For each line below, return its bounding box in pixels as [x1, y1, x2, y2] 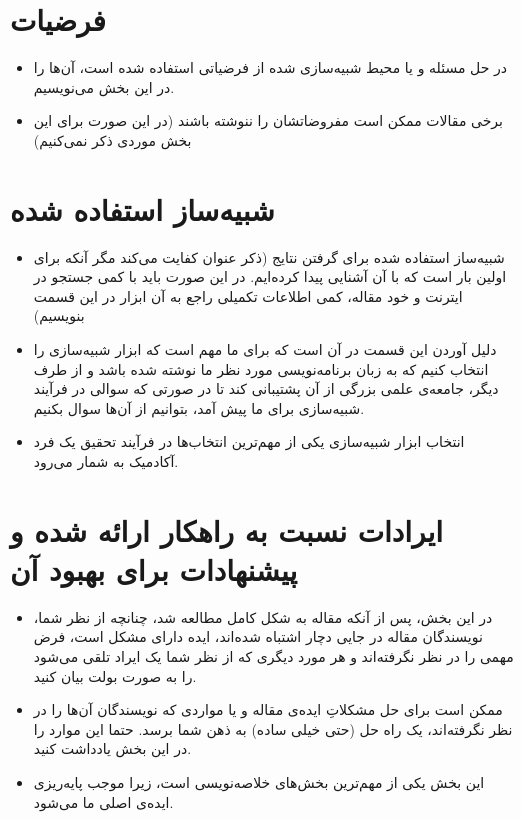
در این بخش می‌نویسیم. [33, 76, 175, 97]
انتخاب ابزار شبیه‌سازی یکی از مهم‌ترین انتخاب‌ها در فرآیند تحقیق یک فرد [33, 431, 465, 452]
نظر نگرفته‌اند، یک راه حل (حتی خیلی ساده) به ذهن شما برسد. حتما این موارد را [33, 718, 513, 739]
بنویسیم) [33, 305, 85, 326]
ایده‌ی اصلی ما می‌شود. [33, 791, 174, 812]
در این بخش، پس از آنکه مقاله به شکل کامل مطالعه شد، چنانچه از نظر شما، [33, 606, 493, 627]
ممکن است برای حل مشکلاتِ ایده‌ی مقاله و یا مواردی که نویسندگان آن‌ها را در [33, 699, 503, 720]
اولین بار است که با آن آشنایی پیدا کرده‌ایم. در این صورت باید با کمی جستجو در [33, 266, 507, 287]
